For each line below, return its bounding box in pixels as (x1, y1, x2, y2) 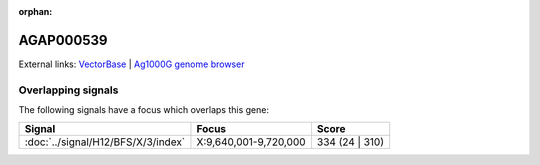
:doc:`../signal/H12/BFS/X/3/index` (24, 135, 186, 149)
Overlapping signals (18, 83, 119, 97)
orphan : (18, 6, 53, 17)
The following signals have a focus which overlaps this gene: (18, 104, 270, 116)
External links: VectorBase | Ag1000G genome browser (18, 58, 245, 70)
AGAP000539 (18, 31, 108, 49)
